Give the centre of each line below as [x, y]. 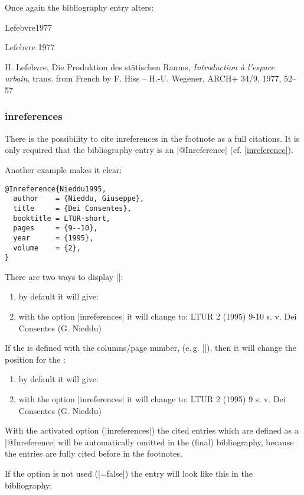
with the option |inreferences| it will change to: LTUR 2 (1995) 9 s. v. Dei [152, 398]
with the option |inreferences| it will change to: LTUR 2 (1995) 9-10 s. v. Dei [158, 316]
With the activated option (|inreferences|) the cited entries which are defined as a [152, 430]
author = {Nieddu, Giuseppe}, [79, 199]
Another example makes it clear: [63, 169]
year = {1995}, [53, 238]
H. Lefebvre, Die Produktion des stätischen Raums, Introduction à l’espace [140, 66]
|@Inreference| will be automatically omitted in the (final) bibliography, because [149, 442]
